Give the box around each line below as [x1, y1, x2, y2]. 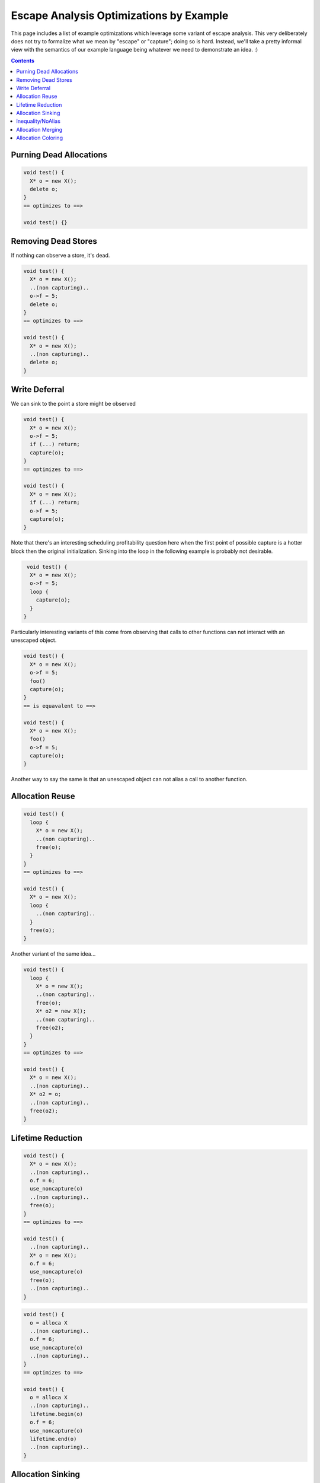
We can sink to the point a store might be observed [11, 400, 136, 408]
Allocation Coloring [16, 134, 63, 142]
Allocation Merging [16, 126, 63, 133]
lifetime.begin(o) [30, 1411, 83, 1417]
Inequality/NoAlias [16, 117, 60, 125]
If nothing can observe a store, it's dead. [11, 252, 110, 259]
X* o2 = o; [30, 1091, 62, 1097]
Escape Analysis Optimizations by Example [11, 9, 229, 22]
